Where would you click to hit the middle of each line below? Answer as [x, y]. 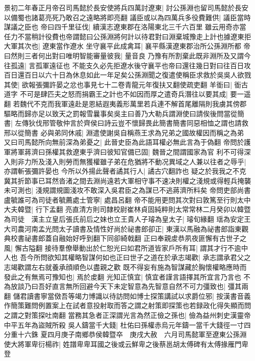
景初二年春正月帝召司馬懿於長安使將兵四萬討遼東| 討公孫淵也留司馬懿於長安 [126, 7]
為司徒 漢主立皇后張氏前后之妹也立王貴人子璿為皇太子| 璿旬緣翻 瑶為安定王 [127, 219]
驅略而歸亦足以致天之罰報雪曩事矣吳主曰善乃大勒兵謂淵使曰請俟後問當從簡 [124, 113]
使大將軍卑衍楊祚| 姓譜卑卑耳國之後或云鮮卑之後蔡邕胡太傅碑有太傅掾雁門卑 [126, 344]
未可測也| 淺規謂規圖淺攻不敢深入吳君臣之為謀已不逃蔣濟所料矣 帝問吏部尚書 [127, 190]
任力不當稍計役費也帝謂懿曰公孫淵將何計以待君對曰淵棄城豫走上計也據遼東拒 [127, 36]
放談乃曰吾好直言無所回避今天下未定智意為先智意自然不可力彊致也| [118, 286]
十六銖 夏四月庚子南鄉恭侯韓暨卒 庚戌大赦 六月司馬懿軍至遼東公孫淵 [132, 334]
